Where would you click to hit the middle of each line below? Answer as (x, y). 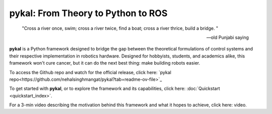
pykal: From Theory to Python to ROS (88, 13)
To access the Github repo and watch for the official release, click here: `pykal (90, 72)
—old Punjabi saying (227, 37)
